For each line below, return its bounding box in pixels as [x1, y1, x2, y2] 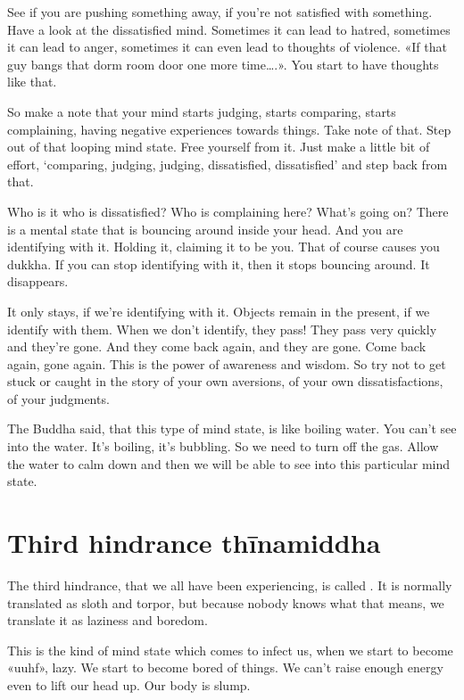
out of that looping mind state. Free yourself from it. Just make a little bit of [7, 137, 430, 156]
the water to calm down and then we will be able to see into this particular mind [7, 454, 451, 473]
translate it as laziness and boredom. [7, 611, 208, 630]
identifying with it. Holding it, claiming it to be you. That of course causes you [7, 237, 440, 256]
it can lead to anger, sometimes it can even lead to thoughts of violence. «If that [7, 37, 447, 56]
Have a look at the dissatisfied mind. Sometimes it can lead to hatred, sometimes [7, 20, 451, 38]
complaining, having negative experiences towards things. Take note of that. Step [7, 119, 452, 138]
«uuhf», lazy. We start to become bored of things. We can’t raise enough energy [7, 658, 443, 677]
